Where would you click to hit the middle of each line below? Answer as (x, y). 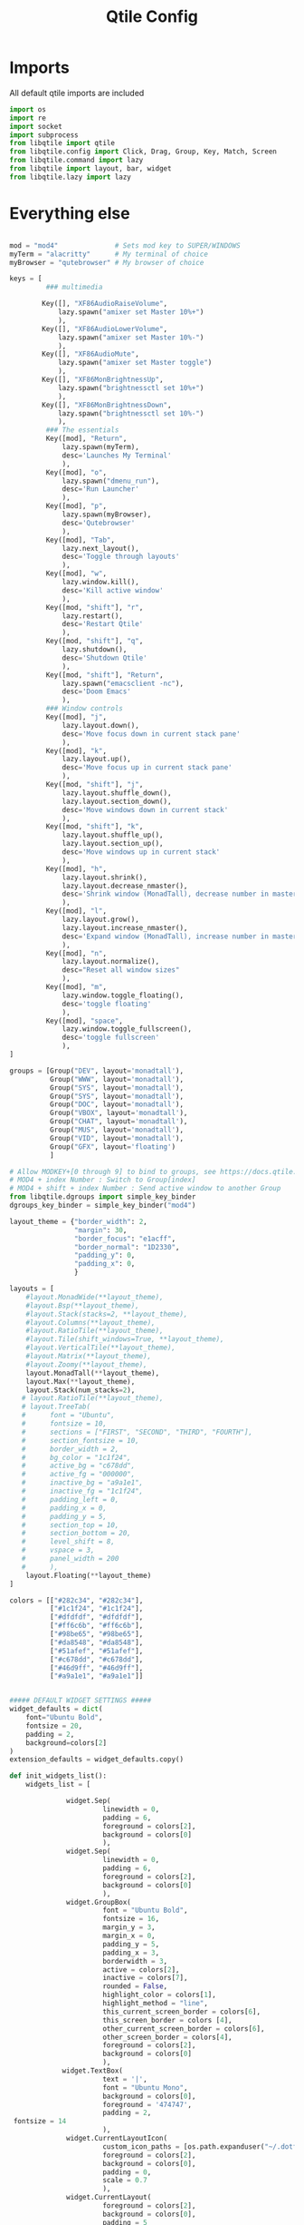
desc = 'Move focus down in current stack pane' (152, 734)
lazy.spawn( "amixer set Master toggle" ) (135, 363)
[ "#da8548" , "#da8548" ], (96, 1642)
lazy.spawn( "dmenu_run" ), (111, 481)
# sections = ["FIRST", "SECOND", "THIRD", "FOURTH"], (137, 1432)
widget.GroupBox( (99, 1902)
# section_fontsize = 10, (81, 1440)
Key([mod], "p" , (76, 506)
